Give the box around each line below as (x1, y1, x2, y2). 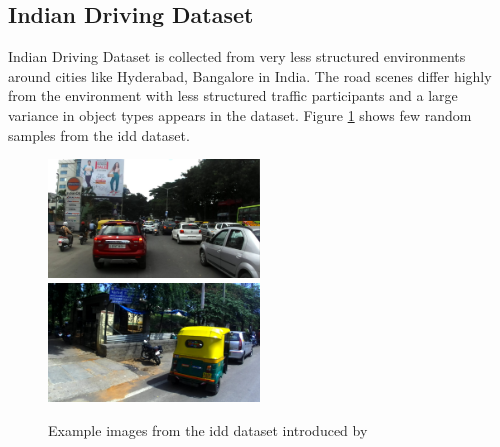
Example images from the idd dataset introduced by (48, 419, 368, 440)
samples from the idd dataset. (8, 124, 190, 145)
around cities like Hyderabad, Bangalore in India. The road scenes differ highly (8, 65, 492, 86)
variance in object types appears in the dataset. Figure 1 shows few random (8, 104, 472, 125)
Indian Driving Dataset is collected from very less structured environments (8, 46, 466, 67)
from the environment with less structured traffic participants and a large (8, 85, 458, 106)
